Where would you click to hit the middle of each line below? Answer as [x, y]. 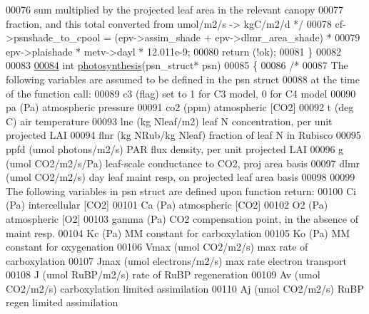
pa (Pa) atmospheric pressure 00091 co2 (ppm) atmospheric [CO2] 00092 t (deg [180, 107]
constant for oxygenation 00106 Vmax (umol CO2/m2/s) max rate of [157, 247]
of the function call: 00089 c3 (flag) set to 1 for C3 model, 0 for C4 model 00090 [181, 93]
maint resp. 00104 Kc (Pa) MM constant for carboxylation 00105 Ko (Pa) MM [178, 232]
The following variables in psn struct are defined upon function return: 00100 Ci [181, 190]
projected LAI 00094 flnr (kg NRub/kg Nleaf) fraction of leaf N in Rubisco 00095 [183, 135]
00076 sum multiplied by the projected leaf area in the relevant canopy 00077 [175, 9]
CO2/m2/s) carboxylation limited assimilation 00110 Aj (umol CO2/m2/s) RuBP [185, 288]
